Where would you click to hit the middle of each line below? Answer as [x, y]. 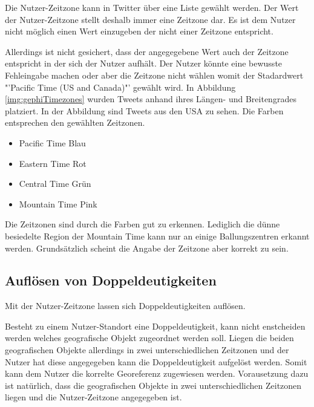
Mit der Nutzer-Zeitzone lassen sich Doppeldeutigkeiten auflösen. [125, 306]
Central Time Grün [55, 184]
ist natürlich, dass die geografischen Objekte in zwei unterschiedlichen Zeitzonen [153, 385]
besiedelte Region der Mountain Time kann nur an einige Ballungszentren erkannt [157, 236]
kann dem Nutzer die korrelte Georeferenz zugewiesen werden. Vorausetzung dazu [157, 373]
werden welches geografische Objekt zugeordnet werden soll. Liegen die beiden [149, 338]
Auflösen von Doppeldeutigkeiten [111, 280]
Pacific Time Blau [52, 142]
